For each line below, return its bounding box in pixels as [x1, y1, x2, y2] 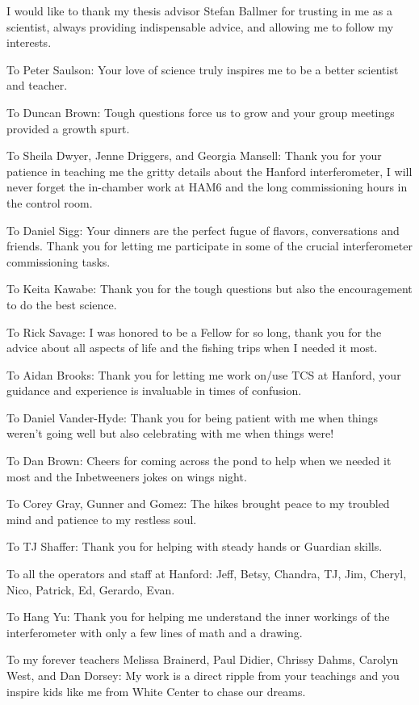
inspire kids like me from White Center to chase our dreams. [6, 682, 306, 699]
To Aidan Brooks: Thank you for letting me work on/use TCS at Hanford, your [6, 366, 401, 383]
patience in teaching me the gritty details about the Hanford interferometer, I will [6, 162, 413, 179]
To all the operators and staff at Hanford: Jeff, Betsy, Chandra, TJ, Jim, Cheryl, [6, 565, 407, 582]
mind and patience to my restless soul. [6, 510, 197, 527]
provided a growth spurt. [6, 120, 130, 136]
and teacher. [6, 77, 68, 94]
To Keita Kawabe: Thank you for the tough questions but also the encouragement [6, 280, 413, 297]
